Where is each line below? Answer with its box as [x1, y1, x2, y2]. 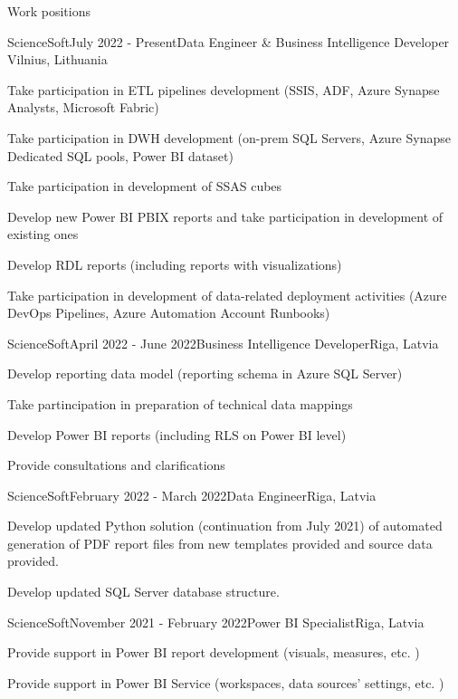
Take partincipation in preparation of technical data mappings [7, 394, 353, 413]
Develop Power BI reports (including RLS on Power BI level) [7, 425, 347, 444]
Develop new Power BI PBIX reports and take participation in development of [7, 206, 444, 225]
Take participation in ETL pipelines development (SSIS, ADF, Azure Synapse [7, 80, 440, 99]
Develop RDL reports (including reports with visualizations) [7, 254, 342, 273]
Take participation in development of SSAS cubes [7, 177, 282, 196]
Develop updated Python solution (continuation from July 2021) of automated [7, 516, 443, 535]
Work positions [7, 2, 91, 20]
